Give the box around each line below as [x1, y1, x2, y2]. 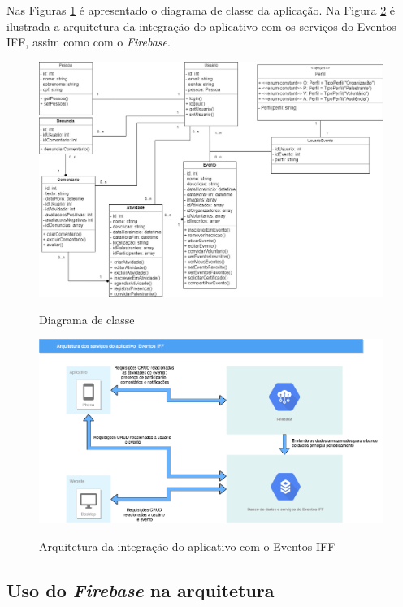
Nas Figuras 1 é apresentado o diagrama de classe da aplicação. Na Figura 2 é [6, 2, 396, 18]
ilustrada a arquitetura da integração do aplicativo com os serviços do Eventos [6, 17, 396, 34]
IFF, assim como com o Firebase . [6, 33, 171, 50]
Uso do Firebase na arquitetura [6, 577, 275, 602]
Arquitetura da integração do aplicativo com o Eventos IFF [39, 537, 336, 554]
